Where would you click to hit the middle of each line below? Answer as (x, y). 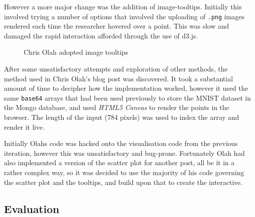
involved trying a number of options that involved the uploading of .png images (124, 16)
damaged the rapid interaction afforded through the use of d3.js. (101, 35)
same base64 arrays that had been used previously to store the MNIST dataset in (127, 97)
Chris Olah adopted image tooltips (76, 52)
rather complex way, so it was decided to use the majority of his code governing (124, 172)
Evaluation (32, 208)
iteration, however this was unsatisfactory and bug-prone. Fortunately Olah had (125, 153)
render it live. (24, 127)
